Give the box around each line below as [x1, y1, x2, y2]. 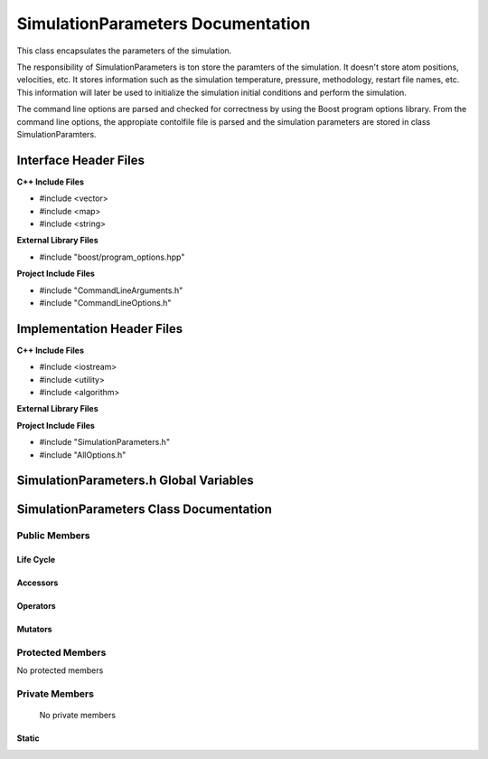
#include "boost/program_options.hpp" [39, 251, 185, 262]
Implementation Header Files [16, 321, 183, 337]
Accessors [16, 577, 59, 588]
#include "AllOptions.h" [39, 449, 127, 460]
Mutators [16, 624, 53, 635]
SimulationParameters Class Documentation [16, 502, 273, 517]
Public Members [16, 529, 90, 542]
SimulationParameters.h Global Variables [16, 473, 254, 489]
